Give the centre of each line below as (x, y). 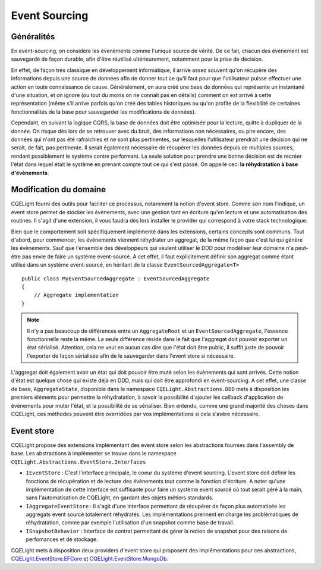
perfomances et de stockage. (62, 539)
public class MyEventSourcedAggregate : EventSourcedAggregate (116, 279)
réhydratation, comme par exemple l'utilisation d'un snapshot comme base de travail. (130, 523)
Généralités (33, 37)
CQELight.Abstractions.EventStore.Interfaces (78, 462)
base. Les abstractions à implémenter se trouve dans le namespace (94, 454)
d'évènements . (30, 173)
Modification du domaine (59, 190)
